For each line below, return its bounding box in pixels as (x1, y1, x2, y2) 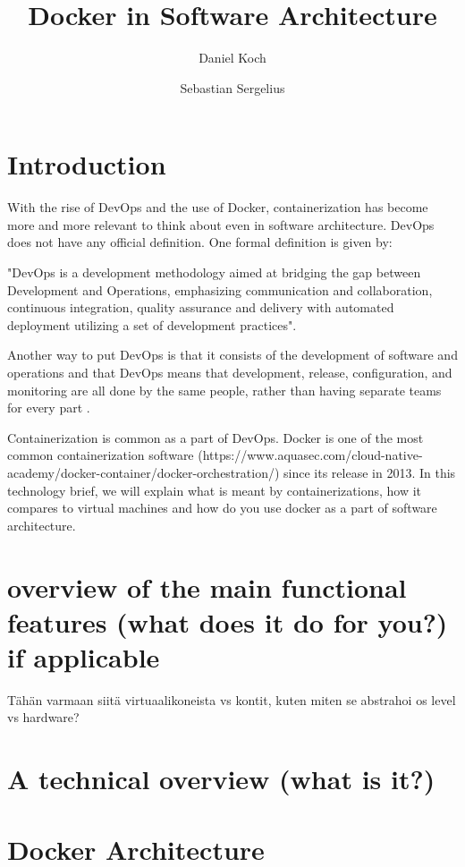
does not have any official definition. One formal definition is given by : (7, 233, 393, 251)
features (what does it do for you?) (7, 603, 448, 640)
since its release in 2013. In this (283, 463, 456, 481)
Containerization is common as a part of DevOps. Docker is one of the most (7, 428, 424, 446)
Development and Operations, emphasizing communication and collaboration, (7, 280, 433, 299)
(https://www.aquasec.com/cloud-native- (198, 446, 423, 464)
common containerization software (7, 446, 194, 464)
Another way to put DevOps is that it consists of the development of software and (7, 345, 458, 364)
